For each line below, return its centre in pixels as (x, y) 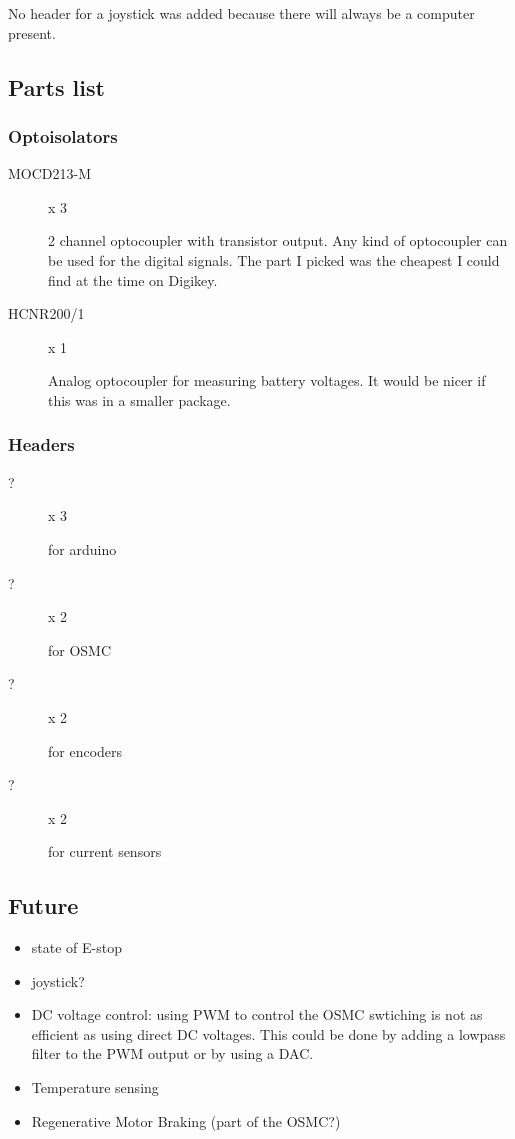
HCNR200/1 (46, 313)
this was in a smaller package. (139, 399)
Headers (41, 444)
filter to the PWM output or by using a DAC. (172, 1053)
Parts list (56, 86)
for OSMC (80, 649)
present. (32, 32)
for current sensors (105, 851)
